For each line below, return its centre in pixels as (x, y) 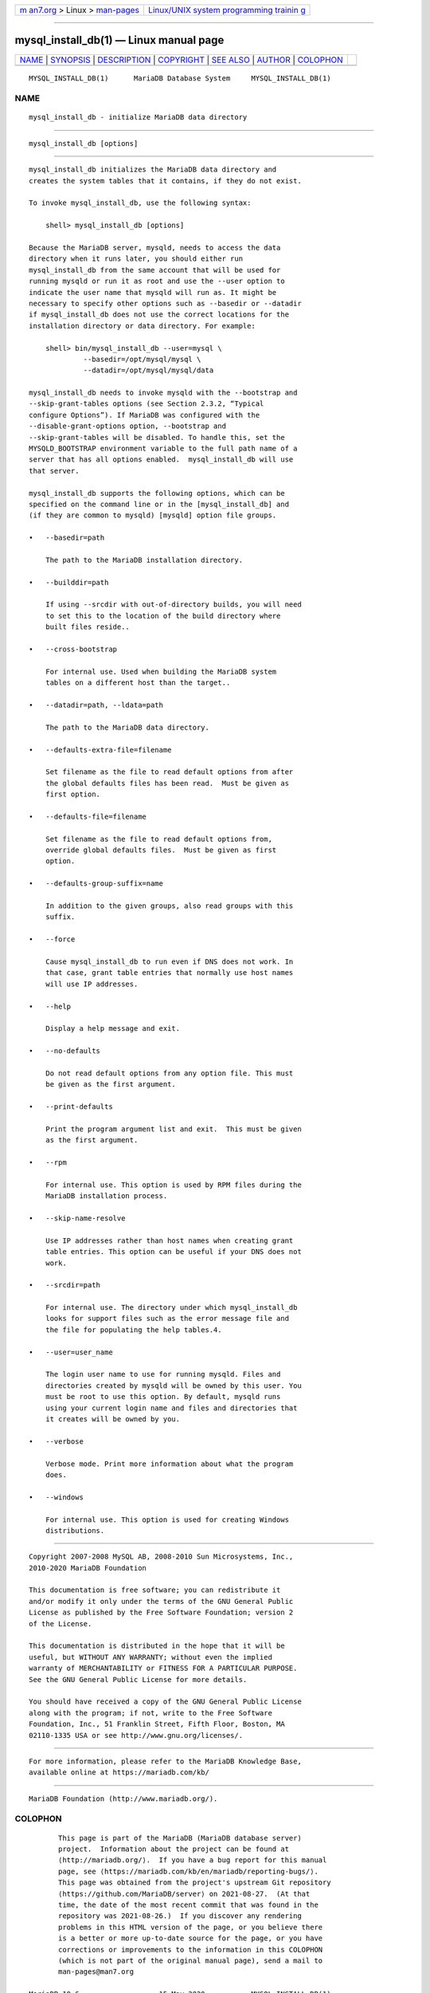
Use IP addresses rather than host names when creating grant (169, 1240)
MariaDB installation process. (106, 1196)
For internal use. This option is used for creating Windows (167, 1519)
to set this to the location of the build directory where (163, 615)
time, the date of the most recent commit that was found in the (188, 1905)
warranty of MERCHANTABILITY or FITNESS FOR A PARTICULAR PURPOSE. (163, 1669)
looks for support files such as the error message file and (167, 1319)
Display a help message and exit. (113, 1029)
